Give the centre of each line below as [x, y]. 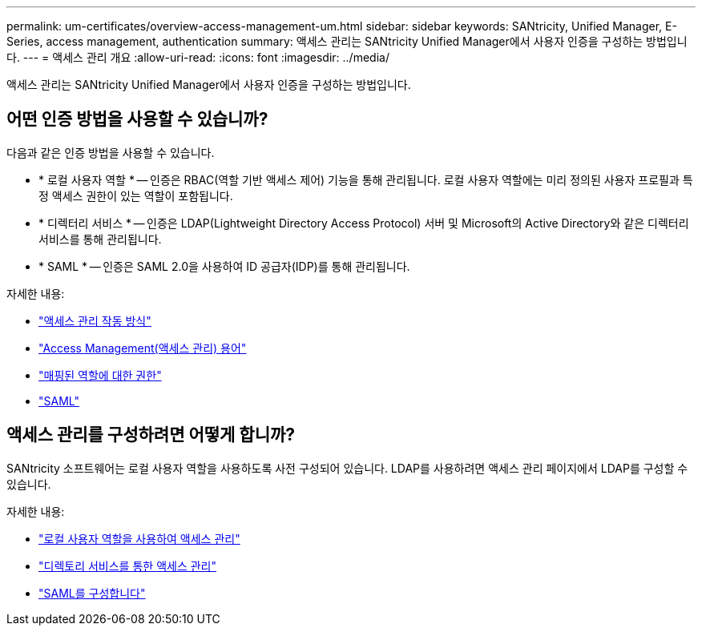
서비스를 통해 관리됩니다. [100, 239]
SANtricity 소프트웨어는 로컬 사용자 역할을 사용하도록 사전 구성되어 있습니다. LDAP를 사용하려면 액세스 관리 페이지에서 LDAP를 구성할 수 [347, 468]
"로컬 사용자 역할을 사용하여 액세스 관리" [139, 538]
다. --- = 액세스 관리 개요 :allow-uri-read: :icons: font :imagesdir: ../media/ [198, 57]
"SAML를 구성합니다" [92, 593]
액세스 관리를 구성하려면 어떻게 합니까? [151, 435]
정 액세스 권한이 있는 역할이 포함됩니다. [136, 195]
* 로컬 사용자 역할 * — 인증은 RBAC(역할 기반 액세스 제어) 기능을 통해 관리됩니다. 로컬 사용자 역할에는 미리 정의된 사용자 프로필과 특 [366, 179]
